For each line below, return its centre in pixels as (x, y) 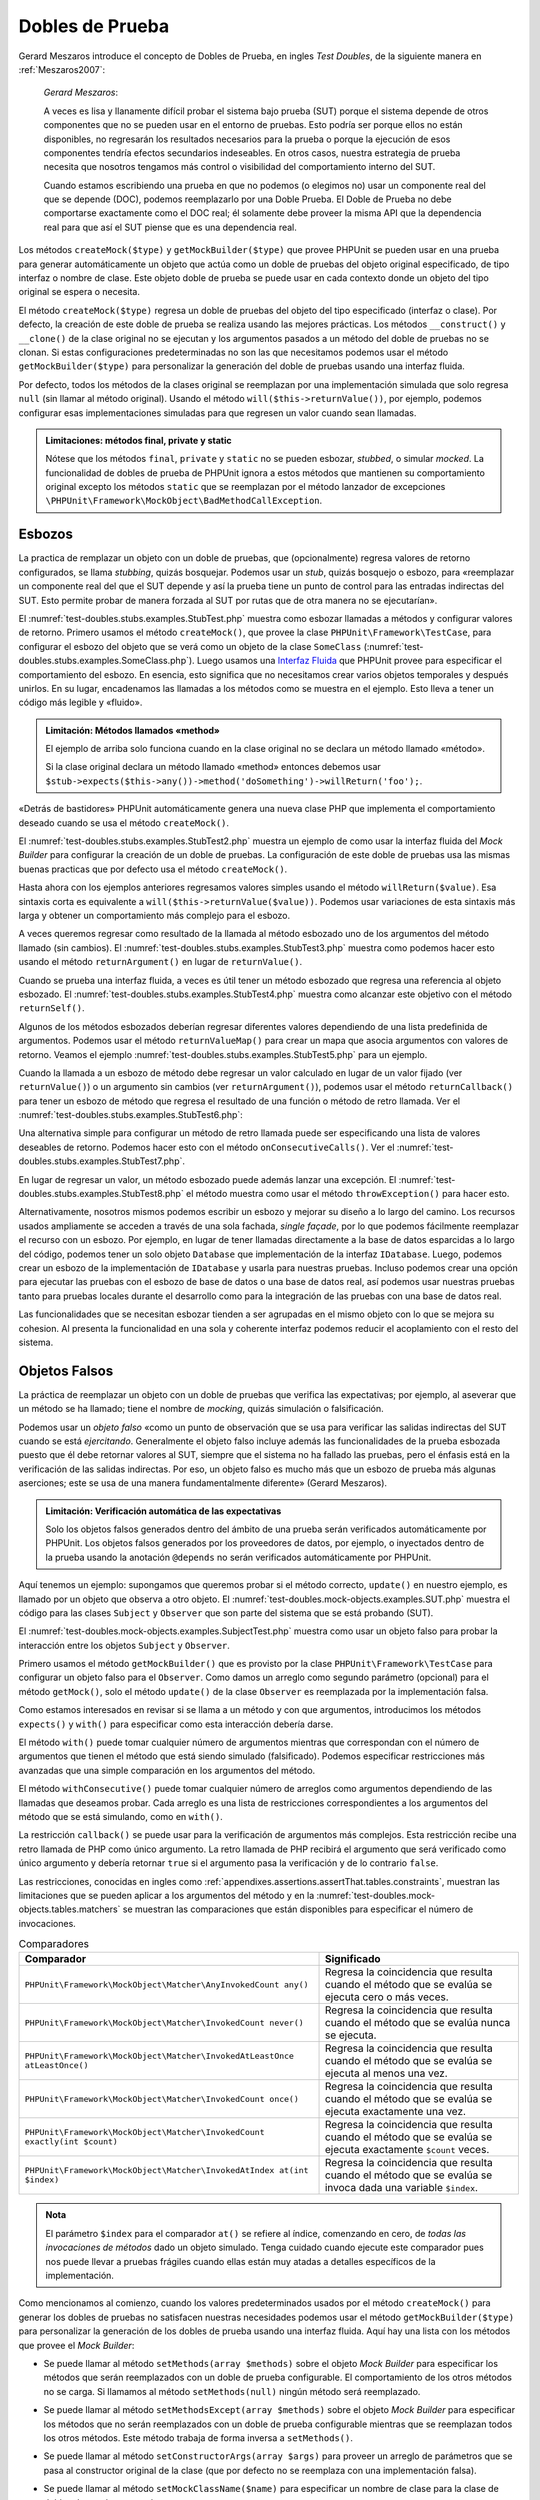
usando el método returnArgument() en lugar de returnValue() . (160, 962)
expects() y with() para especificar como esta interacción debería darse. (176, 1724)
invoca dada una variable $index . (401, 2188)
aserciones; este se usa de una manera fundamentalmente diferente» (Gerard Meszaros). (203, 1483)
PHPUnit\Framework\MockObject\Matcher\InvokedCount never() (164, 2022)
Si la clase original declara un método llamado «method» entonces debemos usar (213, 767)
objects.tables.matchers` (69, 1909)
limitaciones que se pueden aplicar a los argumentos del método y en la (166, 1895)
